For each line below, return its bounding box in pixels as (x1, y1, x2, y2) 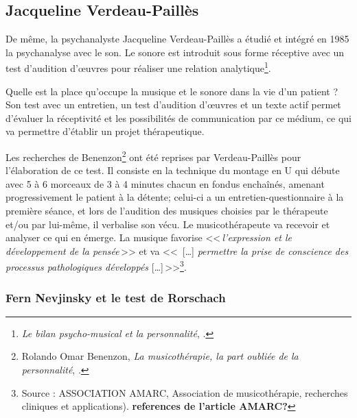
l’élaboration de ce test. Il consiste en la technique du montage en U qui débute (5, 163, 340, 177)
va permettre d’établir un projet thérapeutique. (5, 124, 205, 138)
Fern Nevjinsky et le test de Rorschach (5, 288, 226, 306)
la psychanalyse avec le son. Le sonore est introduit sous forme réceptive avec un (5, 45, 345, 59)
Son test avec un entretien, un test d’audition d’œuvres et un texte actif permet (5, 97, 341, 112)
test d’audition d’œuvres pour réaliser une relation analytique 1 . (5, 59, 271, 75)
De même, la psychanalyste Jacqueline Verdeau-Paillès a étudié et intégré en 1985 (5, 32, 349, 46)
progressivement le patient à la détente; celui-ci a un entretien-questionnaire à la (5, 190, 344, 204)
